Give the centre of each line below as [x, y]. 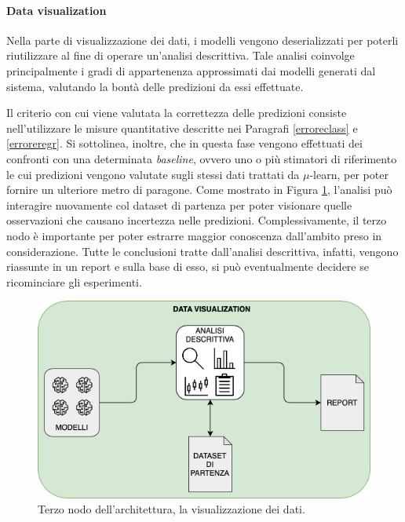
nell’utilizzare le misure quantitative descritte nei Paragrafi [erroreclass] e [182, 128]
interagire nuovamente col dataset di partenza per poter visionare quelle [179, 204]
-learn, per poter [349, 174]
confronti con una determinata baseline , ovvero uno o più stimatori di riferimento [202, 158]
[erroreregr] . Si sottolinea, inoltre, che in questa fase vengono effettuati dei [184, 143]
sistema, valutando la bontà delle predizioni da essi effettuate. [155, 86]
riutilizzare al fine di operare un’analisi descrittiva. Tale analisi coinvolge [181, 55]
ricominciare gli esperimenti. [74, 281]
